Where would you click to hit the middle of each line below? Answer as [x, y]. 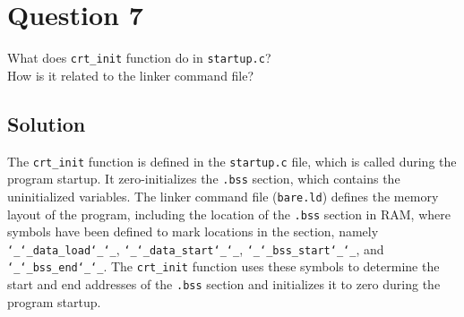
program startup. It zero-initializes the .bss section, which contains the [204, 179]
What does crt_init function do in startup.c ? [139, 58]
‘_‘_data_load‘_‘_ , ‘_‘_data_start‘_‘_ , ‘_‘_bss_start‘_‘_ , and [196, 248]
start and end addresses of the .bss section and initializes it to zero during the [224, 284]
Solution [47, 123]
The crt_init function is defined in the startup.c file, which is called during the [232, 161]
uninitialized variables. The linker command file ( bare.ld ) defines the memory [223, 196]
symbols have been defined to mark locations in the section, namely [193, 231]
